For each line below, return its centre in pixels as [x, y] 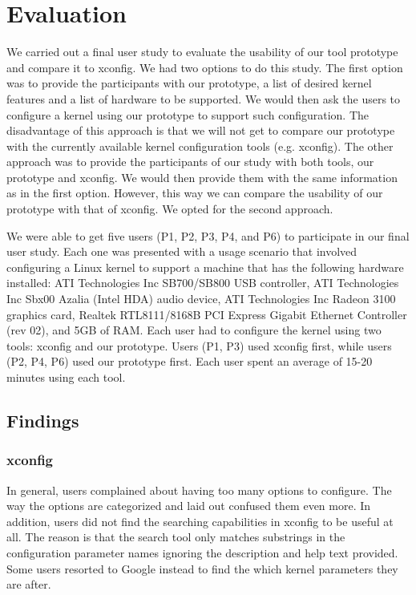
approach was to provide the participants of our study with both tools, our [190, 162]
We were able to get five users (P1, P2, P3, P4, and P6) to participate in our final [208, 235]
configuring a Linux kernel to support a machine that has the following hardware [205, 267]
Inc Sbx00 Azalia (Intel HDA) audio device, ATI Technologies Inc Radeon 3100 [201, 299]
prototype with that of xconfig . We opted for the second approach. [170, 209]
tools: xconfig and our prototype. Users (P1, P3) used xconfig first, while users [199, 345]
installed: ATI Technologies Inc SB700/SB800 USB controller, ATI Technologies [203, 283]
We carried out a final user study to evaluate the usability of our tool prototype [202, 52]
